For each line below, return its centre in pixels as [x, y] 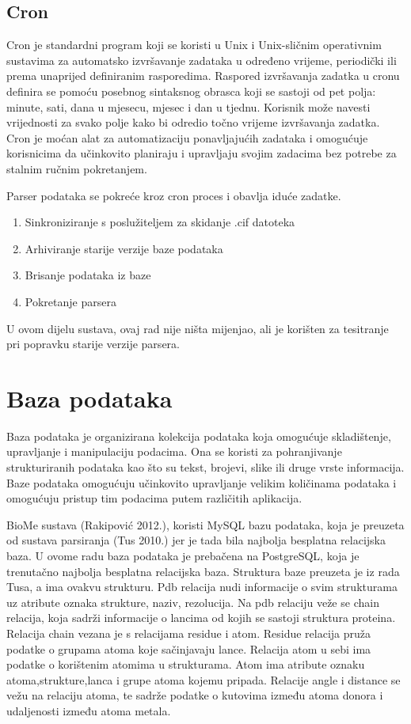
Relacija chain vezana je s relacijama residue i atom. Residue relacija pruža [189, 633]
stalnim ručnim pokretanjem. [77, 168]
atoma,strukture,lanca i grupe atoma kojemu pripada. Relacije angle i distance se [204, 679]
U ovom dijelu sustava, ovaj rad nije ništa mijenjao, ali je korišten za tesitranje [198, 328]
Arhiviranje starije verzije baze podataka [124, 248]
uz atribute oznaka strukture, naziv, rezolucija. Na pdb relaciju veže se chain [193, 602]
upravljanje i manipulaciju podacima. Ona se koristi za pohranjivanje [174, 451]
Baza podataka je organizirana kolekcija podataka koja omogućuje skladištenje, [199, 436]
